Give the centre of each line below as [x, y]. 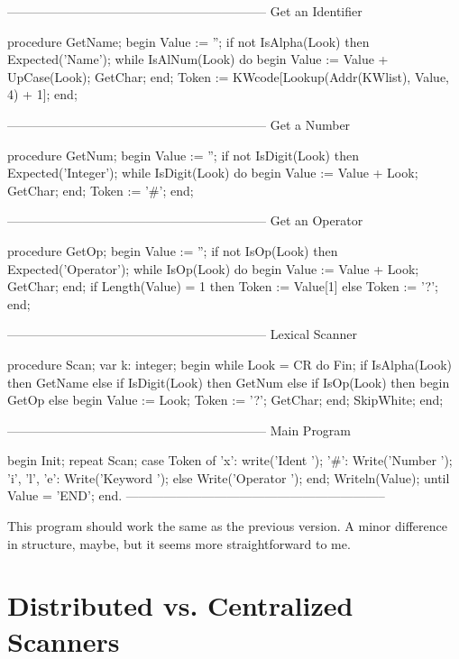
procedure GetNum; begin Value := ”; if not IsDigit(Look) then [183, 155]
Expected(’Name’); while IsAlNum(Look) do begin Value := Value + [198, 59]
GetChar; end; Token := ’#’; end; [101, 190]
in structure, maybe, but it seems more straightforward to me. [179, 543]
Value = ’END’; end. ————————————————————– [196, 495]
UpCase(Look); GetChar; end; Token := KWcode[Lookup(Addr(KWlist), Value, [229, 76]
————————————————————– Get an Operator [185, 220]
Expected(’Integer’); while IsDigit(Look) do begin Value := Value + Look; [213, 173]
